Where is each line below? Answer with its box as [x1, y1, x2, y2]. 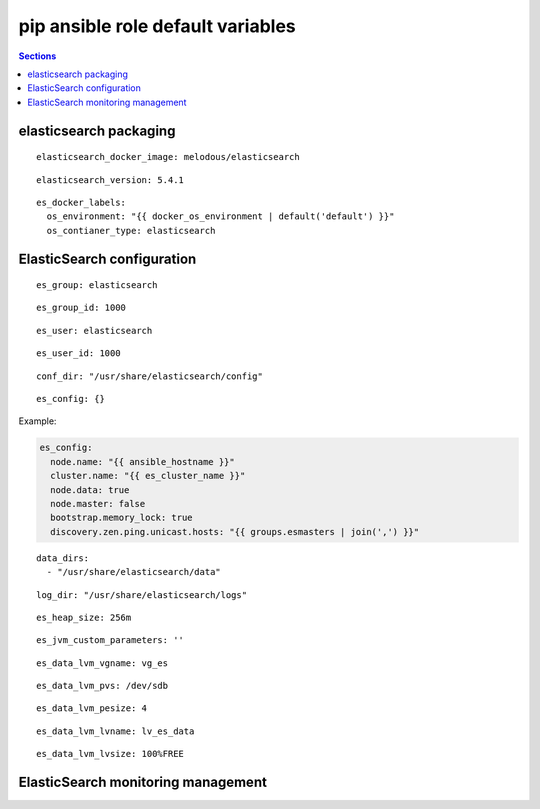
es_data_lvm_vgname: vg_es [36, 657, 169, 669]
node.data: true [50, 484, 130, 495]
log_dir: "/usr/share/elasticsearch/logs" [36, 589, 248, 600]
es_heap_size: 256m [36, 611, 132, 623]
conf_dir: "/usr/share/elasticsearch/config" [36, 370, 264, 382]
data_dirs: [36, 552, 90, 564]
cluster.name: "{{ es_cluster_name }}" [50, 470, 246, 482]
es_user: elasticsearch [36, 325, 153, 336]
